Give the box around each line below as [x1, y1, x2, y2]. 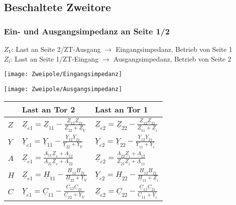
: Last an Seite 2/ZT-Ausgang [12, 44, 101, 54]
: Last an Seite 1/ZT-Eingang [10, 53, 99, 63]
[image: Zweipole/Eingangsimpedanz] [4, 71, 122, 78]
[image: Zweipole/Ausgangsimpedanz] [4, 85, 122, 93]
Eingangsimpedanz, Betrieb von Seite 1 [116, 44, 233, 54]
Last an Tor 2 [22, 103, 75, 115]
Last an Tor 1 [95, 103, 148, 115]
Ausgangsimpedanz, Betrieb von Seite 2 [113, 53, 231, 63]
